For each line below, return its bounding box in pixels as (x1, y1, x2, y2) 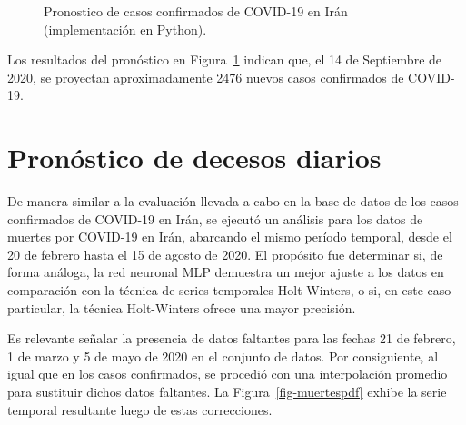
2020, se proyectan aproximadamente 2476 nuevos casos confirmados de (7, 67, 404, 86)
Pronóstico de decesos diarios (7, 139, 382, 176)
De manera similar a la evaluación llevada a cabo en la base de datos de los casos (7, 192, 459, 211)
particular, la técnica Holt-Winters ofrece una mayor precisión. (7, 298, 356, 317)
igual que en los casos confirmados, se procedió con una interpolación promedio (7, 364, 448, 383)
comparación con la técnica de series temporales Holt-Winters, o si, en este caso (7, 281, 451, 300)
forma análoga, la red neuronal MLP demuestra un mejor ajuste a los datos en (7, 262, 444, 282)
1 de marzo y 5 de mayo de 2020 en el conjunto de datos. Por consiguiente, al (7, 346, 439, 365)
